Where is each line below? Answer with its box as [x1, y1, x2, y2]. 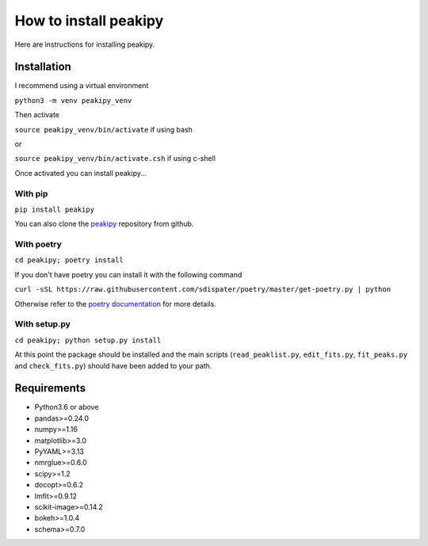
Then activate [14, 110, 59, 120]
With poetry [14, 239, 63, 250]
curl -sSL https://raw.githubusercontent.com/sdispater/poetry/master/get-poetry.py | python [14, 285, 392, 294]
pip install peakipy [14, 204, 95, 214]
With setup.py [14, 319, 71, 330]
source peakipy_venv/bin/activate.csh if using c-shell [14, 154, 216, 163]
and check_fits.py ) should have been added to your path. [14, 361, 212, 370]
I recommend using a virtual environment [14, 81, 149, 90]
